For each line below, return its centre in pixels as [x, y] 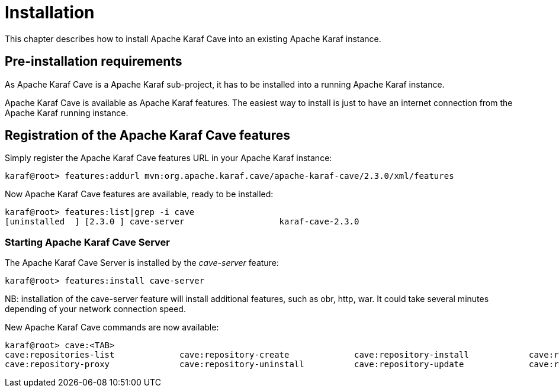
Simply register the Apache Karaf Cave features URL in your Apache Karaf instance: [168, 158]
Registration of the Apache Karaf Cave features [147, 136]
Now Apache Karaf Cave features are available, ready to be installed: [139, 194]
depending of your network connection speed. [95, 309]
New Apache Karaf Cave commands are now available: [112, 327]
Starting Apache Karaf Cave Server [88, 242]
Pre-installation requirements [94, 62]
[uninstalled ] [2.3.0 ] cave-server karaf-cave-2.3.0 [182, 222]
